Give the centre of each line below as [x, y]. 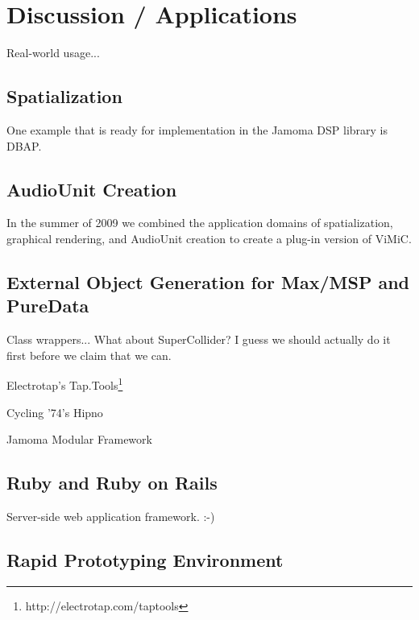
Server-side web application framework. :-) [111, 516]
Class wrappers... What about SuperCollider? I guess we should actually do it [199, 339]
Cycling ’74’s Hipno [55, 412]
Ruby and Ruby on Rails [112, 483]
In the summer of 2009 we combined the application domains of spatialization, [200, 223]
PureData [48, 306]
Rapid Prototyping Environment [145, 559]
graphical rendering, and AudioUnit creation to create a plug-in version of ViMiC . [209, 238]
